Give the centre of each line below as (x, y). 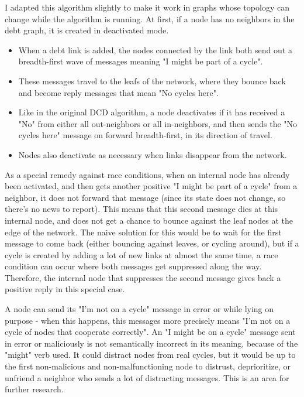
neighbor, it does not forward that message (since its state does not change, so (145, 197)
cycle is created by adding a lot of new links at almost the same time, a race (141, 254)
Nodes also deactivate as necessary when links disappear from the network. (153, 154)
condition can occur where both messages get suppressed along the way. (133, 266)
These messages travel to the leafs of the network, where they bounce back (152, 81)
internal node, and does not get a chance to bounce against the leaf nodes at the (149, 220)
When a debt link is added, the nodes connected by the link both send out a (155, 49)
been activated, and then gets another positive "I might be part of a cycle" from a (151, 186)
